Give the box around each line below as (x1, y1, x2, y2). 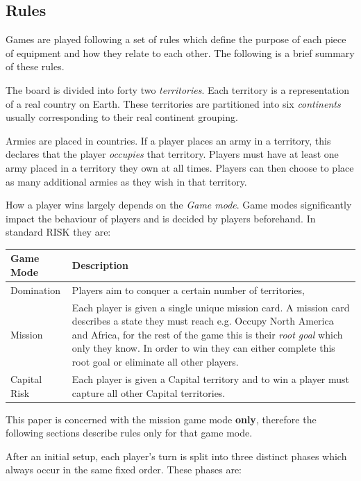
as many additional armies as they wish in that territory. (6, 174, 247, 188)
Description (72, 258, 128, 272)
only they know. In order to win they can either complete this (72, 341, 335, 355)
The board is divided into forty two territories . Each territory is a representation (6, 82, 349, 97)
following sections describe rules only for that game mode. (6, 425, 253, 440)
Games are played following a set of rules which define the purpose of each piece (6, 32, 346, 47)
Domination (10, 282, 61, 297)
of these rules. (6, 59, 65, 74)
